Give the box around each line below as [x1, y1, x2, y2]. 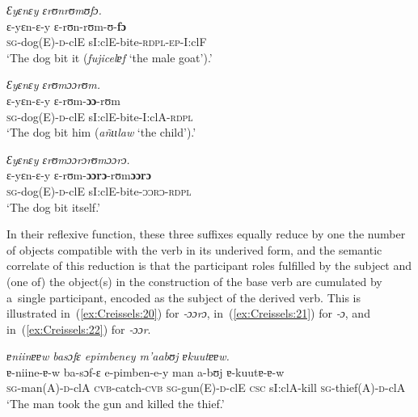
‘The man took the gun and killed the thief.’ [6, 395, 225, 412]
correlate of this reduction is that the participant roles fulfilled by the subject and [6, 257, 412, 274]
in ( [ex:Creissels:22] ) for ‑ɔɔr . [6, 320, 151, 337]
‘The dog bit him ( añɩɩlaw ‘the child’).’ [6, 124, 196, 141]
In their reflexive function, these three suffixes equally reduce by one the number [6, 225, 406, 242]
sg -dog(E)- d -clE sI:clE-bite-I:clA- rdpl [6, 107, 193, 124]
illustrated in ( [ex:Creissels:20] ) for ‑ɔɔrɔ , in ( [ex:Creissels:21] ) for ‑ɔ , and [6, 305, 370, 322]
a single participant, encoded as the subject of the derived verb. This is [6, 289, 361, 305]
